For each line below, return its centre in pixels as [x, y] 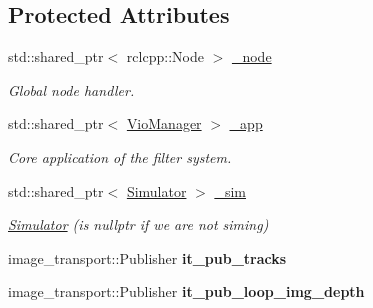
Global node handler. [71, 89]
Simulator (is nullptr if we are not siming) [138, 224]
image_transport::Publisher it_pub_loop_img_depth [186, 291]
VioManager [164, 123]
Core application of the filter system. [120, 156]
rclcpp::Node [165, 56]
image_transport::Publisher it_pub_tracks [147, 257]
